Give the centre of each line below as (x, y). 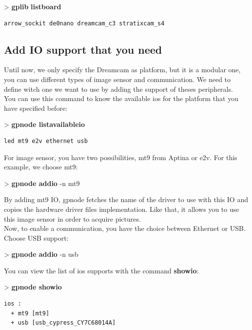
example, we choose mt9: (41, 167)
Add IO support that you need (83, 49)
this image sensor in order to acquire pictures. (72, 218)
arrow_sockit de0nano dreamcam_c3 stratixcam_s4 (84, 23)
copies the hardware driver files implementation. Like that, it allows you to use (122, 209)
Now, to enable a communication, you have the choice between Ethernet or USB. (125, 228)
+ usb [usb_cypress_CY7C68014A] (63, 323)
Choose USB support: (36, 237)
